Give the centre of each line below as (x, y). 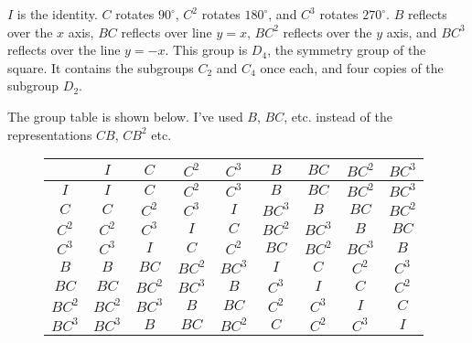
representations (50, 134)
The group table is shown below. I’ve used (125, 116)
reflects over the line (64, 50)
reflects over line (166, 32)
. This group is (206, 50)
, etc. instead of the (338, 116)
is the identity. (57, 14)
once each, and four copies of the (352, 67)
